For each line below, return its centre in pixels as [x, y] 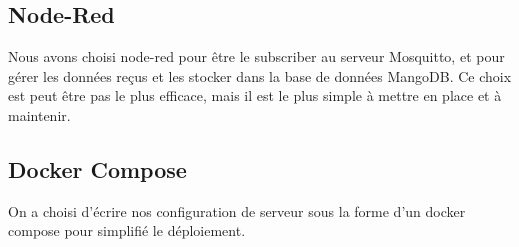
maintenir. [39, 114]
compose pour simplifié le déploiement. [127, 230]
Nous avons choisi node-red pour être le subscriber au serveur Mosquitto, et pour [256, 56]
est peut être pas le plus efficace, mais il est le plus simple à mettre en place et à [255, 95]
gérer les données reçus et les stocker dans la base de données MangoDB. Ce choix [260, 75]
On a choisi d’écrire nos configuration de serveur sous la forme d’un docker [237, 210]
